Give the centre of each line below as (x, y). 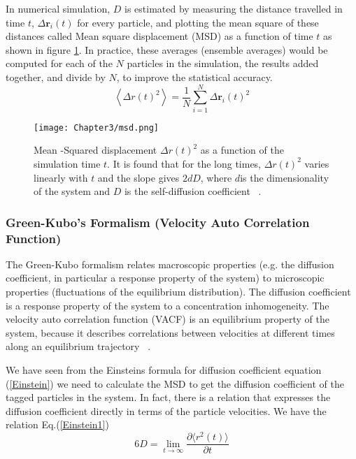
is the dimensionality (285, 177)
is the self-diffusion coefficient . (193, 191)
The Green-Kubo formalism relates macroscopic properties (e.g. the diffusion (170, 264)
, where (216, 177)
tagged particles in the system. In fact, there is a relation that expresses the (168, 397)
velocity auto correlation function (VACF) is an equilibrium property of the (168, 319)
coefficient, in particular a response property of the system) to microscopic (165, 278)
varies (317, 163)
